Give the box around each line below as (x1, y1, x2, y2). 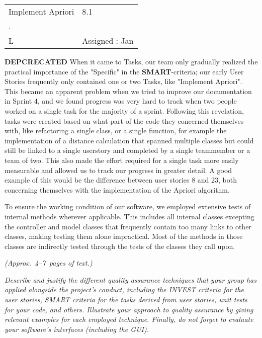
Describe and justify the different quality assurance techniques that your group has (5, 274, 257, 285)
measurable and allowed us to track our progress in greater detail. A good (5, 164, 232, 175)
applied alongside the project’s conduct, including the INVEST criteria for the (5, 284, 244, 295)
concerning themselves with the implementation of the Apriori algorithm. (5, 184, 230, 195)
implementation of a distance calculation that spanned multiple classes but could (5, 135, 254, 145)
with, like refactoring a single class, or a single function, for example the (5, 125, 227, 136)
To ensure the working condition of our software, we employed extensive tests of (5, 201, 251, 212)
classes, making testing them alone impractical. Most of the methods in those (5, 231, 243, 241)
